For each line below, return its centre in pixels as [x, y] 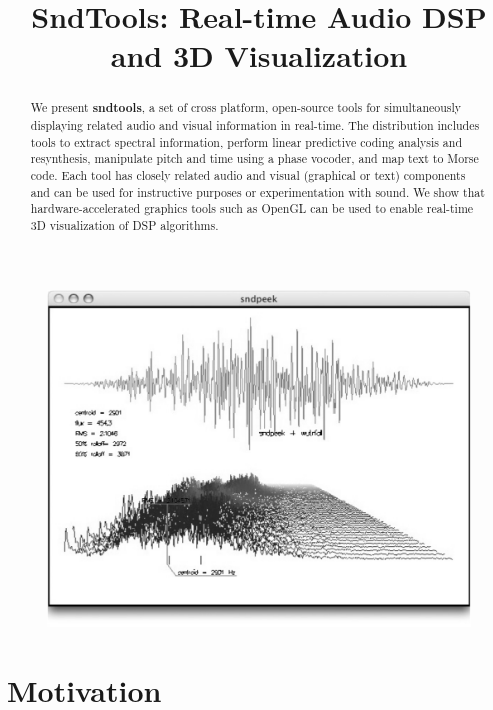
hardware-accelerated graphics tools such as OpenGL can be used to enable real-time [252, 208]
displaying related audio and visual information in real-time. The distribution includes [255, 125]
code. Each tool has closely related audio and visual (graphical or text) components [248, 174]
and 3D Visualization [259, 55]
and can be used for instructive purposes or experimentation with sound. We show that [257, 191]
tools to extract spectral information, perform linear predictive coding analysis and [246, 141]
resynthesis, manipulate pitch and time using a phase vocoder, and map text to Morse [254, 158]
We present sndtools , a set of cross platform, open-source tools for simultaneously [246, 108]
